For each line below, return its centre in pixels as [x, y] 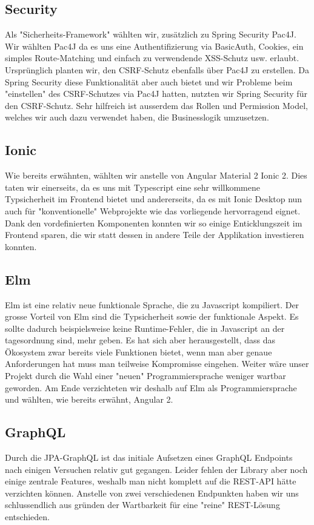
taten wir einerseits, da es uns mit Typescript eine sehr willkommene [132, 187]
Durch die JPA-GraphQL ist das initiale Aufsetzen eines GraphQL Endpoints [149, 457]
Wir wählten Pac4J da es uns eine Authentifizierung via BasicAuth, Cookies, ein [154, 46]
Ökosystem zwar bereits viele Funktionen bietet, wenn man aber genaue [139, 352]
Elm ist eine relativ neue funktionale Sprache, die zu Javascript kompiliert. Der [152, 304]
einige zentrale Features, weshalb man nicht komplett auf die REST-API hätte [151, 481]
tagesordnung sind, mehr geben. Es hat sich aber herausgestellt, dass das [140, 340]
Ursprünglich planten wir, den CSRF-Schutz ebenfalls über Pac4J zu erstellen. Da [157, 69]
